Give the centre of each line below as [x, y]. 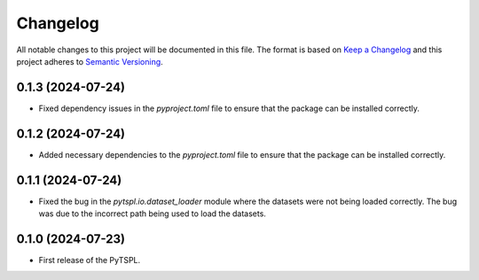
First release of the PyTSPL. [90, 260]
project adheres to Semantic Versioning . [90, 61]
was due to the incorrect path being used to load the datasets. [152, 214]
